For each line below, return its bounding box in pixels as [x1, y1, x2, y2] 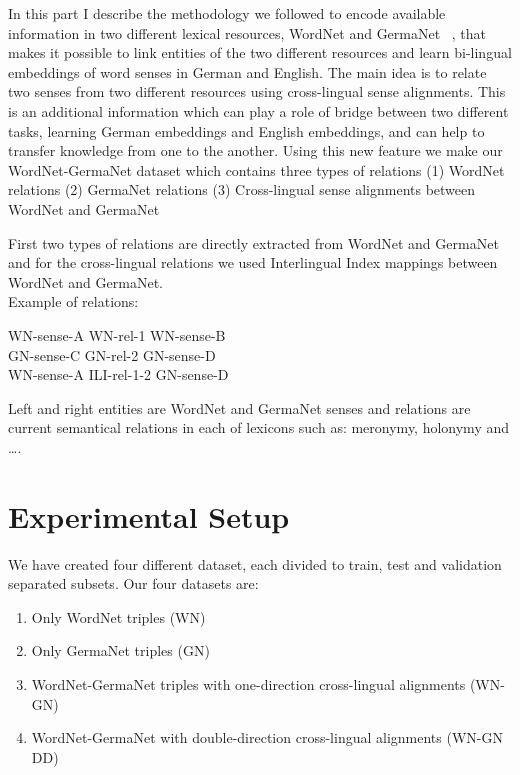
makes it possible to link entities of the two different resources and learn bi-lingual [8, 42, 512, 63]
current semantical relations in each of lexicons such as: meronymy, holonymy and [8, 417, 510, 438]
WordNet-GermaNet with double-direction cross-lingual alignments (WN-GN [31, 727, 503, 748]
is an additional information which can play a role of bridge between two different [8, 100, 509, 121]
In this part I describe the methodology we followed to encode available [8, 3, 446, 23]
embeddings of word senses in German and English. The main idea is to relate [8, 61, 487, 82]
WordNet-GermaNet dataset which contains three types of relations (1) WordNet [8, 159, 505, 180]
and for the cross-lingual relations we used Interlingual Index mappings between [8, 252, 498, 273]
